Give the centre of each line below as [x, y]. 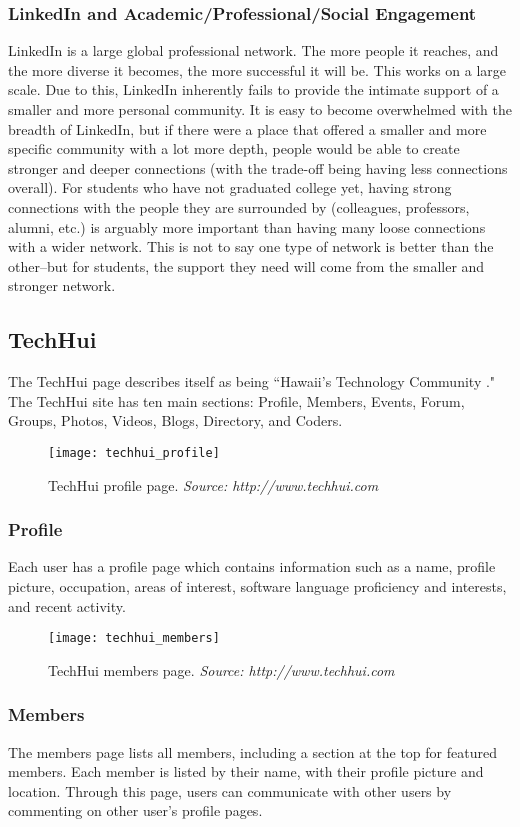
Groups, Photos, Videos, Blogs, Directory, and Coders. [175, 420]
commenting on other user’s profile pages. [135, 810]
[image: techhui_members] [134, 638]
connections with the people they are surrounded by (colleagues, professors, [239, 206]
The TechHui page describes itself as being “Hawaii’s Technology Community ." [252, 381]
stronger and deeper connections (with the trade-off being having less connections [258, 167]
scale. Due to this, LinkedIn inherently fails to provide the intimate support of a [253, 89]
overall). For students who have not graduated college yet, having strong [230, 187]
